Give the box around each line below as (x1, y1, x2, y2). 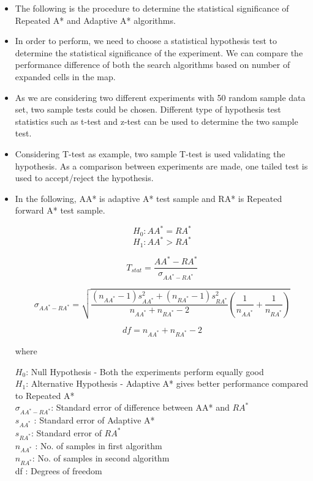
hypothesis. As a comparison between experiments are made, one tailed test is (15, 159, 308, 172)
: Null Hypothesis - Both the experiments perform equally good (26, 365, 264, 378)
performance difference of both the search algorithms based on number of (15, 58, 290, 71)
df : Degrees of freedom (15, 464, 102, 477)
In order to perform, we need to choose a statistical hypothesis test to (15, 34, 277, 47)
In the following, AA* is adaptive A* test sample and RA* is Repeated (15, 192, 282, 204)
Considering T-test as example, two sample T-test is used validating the (15, 147, 285, 160)
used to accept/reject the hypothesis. (15, 171, 154, 184)
